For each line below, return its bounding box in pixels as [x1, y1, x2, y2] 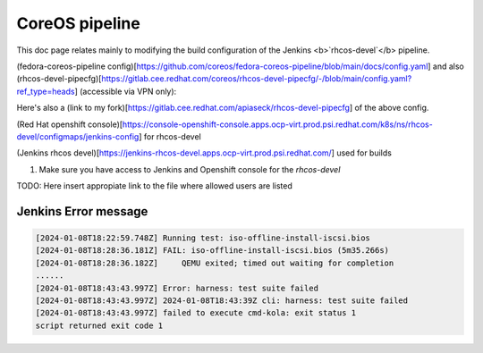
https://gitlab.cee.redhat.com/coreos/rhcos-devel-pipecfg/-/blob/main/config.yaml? [101, 73, 412, 84]
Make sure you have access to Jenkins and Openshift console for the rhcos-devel [38, 164, 341, 174]
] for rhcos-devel [139, 130, 201, 142]
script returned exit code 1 [35, 320, 164, 331]
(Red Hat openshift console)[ [16, 119, 123, 130]
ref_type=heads [16, 86, 75, 97]
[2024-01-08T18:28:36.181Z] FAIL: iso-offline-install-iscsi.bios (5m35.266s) [35, 246, 389, 256]
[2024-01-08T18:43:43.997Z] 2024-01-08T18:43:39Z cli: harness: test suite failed [35, 296, 409, 306]
